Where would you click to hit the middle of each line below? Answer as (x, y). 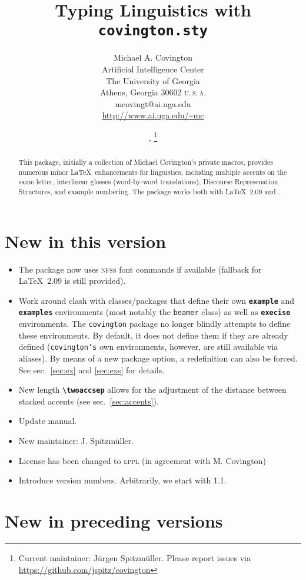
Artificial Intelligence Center (153, 69)
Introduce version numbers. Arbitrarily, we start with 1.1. (122, 480)
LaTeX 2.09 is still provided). (72, 281)
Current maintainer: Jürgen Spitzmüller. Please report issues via (134, 557)
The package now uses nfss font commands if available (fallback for (140, 269)
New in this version (86, 241)
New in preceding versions (114, 521)
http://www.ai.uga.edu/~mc (153, 115)
